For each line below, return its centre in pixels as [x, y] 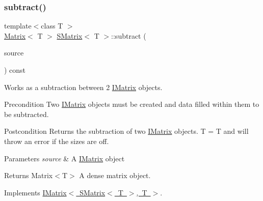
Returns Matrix [29, 175]
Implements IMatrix [35, 192]
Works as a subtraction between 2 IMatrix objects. [83, 87]
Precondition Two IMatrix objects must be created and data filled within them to [132, 104]
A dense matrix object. [115, 175]
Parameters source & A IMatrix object [64, 158]
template [18, 26]
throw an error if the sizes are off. [57, 141]
